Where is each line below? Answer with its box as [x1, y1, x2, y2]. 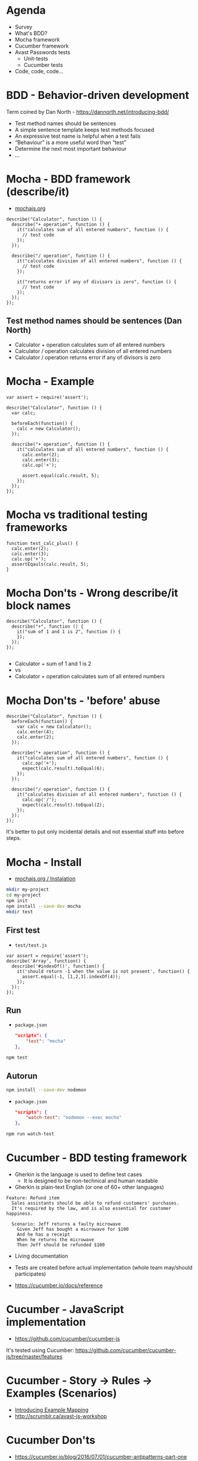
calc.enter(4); [17, 729, 55, 735]
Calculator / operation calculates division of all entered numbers [14, 347, 172, 355]
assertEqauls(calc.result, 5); [11, 561, 89, 567]
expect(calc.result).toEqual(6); [21, 765, 105, 772]
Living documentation [14, 1252, 68, 1260]
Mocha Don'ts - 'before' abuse [6, 694, 161, 707]
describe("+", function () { [11, 624, 84, 629]
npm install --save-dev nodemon [6, 1087, 86, 1093]
